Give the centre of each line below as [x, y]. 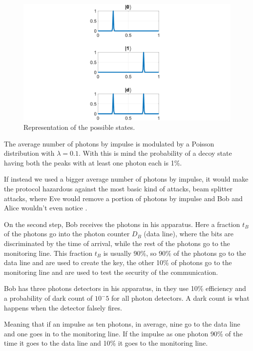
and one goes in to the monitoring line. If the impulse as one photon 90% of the [123, 333]
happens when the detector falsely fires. [63, 307]
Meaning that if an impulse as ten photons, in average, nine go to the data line [122, 324]
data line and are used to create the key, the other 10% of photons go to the [118, 262]
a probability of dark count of [48, 298]
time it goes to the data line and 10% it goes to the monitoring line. [106, 343]
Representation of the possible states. [79, 127]
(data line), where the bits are [189, 234]
